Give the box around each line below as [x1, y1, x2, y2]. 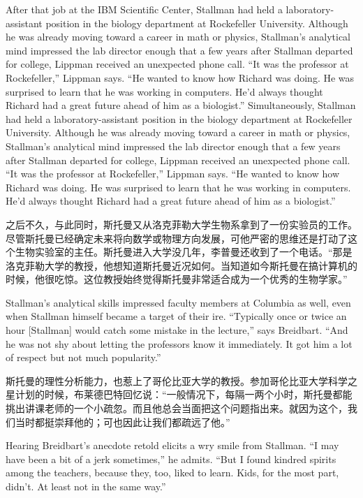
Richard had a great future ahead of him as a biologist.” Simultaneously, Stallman [6, 98, 356, 112]
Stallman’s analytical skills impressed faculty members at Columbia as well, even [6, 295, 351, 309]
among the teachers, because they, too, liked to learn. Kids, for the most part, [6, 465, 339, 480]
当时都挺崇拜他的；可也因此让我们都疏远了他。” [15, 414, 230, 429]
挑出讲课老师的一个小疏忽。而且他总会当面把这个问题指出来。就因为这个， [6, 401, 348, 416]
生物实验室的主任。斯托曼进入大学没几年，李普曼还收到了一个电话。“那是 [15, 244, 353, 259]
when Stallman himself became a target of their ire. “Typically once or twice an [6, 309, 347, 323]
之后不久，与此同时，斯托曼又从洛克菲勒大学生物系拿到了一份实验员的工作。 [6, 217, 357, 231]
